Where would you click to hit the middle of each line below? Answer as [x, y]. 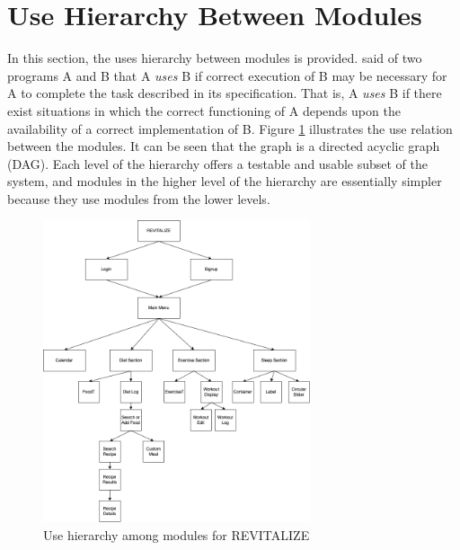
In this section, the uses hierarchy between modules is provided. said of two [215, 58]
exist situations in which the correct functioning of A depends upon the [204, 110]
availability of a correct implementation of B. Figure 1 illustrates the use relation [230, 128]
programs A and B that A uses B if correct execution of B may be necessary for [227, 75]
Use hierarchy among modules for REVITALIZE [177, 534]
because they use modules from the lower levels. [139, 198]
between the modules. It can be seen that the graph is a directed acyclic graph [224, 146]
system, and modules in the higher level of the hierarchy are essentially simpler [225, 181]
